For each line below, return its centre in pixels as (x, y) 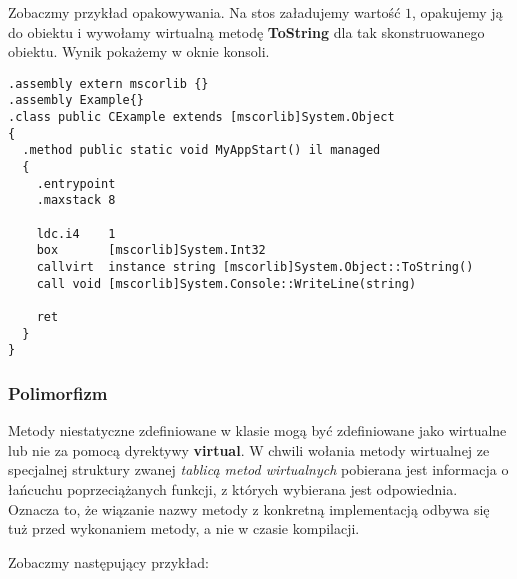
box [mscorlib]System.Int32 (151, 250)
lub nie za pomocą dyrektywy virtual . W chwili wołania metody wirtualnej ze (249, 449)
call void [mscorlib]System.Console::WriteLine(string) (226, 283)
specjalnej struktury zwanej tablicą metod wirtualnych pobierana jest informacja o (258, 469)
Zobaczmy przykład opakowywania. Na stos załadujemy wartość (204, 12)
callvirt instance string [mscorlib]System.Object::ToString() (255, 267)
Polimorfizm (58, 392)
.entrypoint (76, 183)
